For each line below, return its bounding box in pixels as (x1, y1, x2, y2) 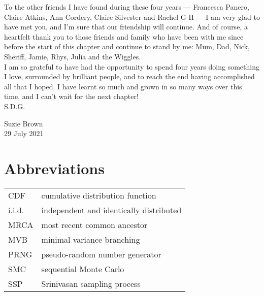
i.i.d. (8, 204, 24, 216)
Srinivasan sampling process (41, 277, 141, 289)
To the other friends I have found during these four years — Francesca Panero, (4, 2, 249, 12)
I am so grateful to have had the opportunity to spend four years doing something (4, 61, 259, 72)
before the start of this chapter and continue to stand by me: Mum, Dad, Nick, (4, 41, 250, 52)
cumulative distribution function (41, 189, 156, 201)
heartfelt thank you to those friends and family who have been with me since (4, 31, 244, 42)
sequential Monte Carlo (41, 262, 124, 275)
